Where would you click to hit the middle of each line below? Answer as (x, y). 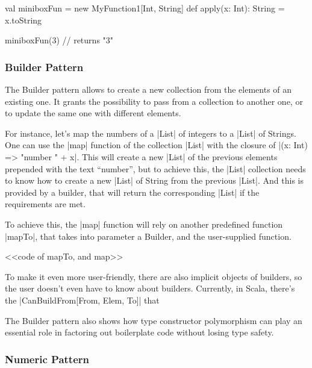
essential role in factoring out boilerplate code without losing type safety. (139, 332)
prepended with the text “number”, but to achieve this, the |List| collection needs (155, 168)
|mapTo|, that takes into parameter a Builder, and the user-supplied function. (148, 236)
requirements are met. (45, 204)
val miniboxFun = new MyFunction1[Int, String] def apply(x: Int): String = (145, 8)
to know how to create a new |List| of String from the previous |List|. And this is (154, 180)
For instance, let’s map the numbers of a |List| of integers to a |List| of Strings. (151, 133)
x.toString (23, 20)
